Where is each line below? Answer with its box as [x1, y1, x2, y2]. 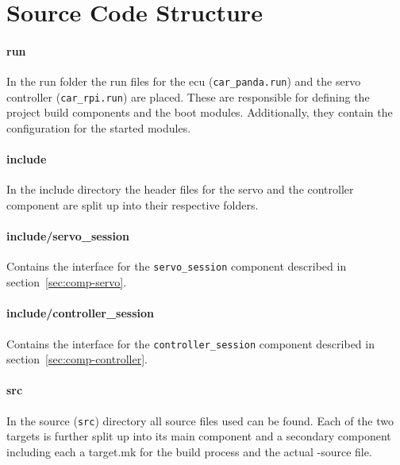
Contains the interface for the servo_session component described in [6, 258, 347, 275]
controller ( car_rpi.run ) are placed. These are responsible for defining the [6, 88, 370, 105]
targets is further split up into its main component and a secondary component [6, 428, 391, 444]
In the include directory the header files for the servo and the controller [6, 181, 354, 198]
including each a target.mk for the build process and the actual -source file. [6, 443, 372, 459]
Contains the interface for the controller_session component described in [6, 335, 375, 352]
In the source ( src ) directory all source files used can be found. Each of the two [6, 412, 394, 428]
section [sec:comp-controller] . [6, 351, 148, 367]
